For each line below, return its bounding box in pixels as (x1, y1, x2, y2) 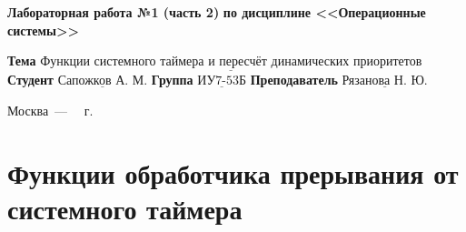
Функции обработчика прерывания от (7, 154, 459, 191)
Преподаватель (250, 70, 338, 89)
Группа (151, 70, 193, 89)
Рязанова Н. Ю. (342, 75, 428, 88)
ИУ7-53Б (197, 75, 247, 88)
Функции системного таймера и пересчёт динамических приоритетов (40, 55, 422, 69)
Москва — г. (7, 101, 94, 119)
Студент (7, 70, 54, 89)
